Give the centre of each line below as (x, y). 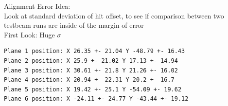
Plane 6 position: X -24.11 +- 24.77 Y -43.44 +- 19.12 (96, 99)
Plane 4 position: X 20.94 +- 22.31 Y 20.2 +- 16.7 (89, 80)
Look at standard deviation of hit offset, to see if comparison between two (114, 15)
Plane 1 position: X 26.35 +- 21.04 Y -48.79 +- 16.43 (95, 51)
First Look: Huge (29, 34)
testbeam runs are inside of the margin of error (74, 25)
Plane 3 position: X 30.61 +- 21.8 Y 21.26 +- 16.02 (91, 70)
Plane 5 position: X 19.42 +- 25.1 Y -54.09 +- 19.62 (93, 89)
